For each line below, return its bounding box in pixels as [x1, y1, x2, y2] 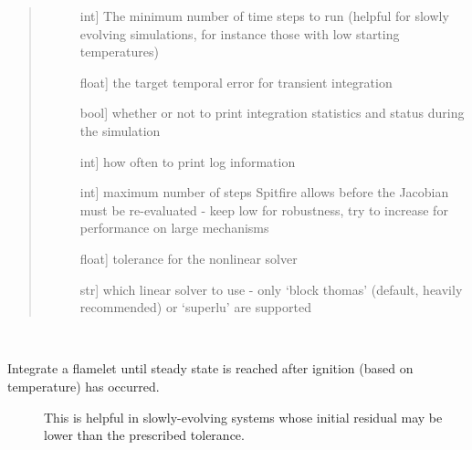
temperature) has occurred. [7, 376, 160, 395]
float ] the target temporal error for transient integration [79, 72, 393, 91]
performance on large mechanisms [79, 218, 269, 237]
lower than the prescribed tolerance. [44, 425, 245, 445]
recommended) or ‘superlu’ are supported [79, 298, 311, 317]
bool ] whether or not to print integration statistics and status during [79, 103, 465, 122]
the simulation [79, 120, 161, 140]
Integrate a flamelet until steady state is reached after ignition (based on [7, 359, 414, 378]
